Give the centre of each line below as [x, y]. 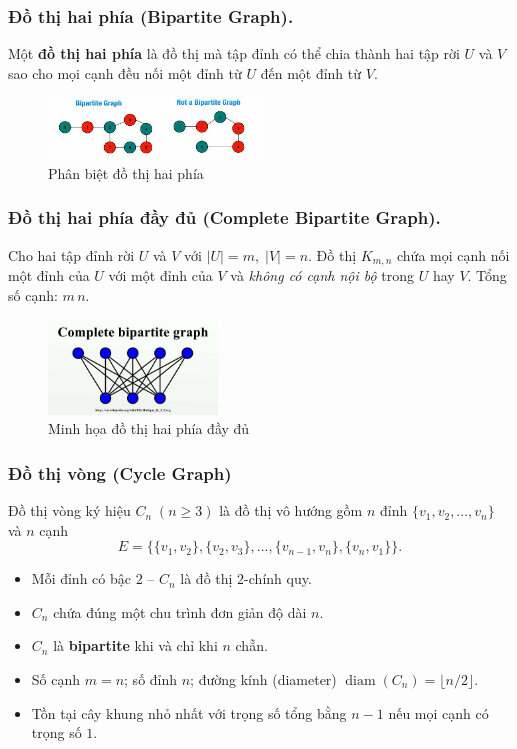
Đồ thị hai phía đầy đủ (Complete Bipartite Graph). [224, 217]
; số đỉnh [151, 679]
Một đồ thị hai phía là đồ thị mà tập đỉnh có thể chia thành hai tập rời [234, 53]
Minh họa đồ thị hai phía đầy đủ [149, 428]
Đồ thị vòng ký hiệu [69, 510]
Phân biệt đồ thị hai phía [126, 172]
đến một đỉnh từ [311, 72]
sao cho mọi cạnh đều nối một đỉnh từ [125, 72]
